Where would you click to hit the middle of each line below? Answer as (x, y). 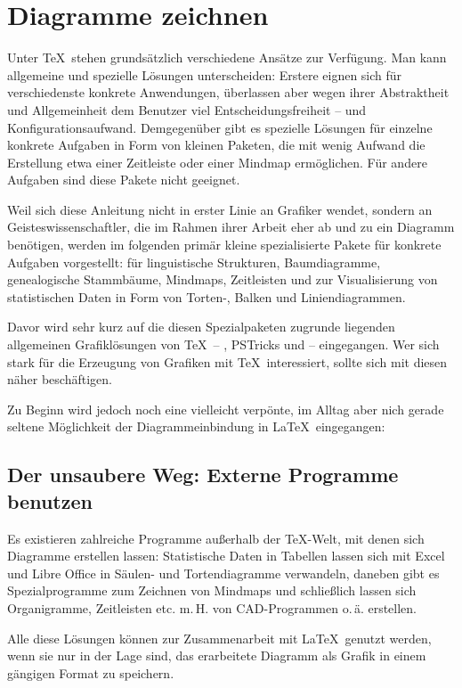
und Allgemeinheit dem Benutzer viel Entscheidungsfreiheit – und (187, 109)
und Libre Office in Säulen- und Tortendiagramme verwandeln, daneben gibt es (223, 573)
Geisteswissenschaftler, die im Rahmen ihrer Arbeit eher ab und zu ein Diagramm (231, 227)
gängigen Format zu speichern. (91, 672)
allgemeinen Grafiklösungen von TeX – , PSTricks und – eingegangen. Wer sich (223, 344)
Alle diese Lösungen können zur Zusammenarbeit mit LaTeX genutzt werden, (219, 638)
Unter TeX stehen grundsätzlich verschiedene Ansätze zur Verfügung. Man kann (227, 57)
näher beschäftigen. (60, 379)
